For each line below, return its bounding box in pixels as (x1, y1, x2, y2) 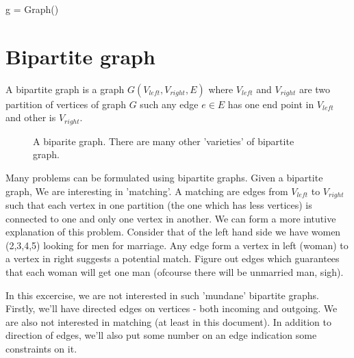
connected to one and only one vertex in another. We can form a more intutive (5, 211, 336, 225)
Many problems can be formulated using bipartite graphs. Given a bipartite (5, 170, 323, 184)
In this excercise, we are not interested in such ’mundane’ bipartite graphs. (5, 287, 319, 302)
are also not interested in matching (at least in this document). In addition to (5, 314, 331, 329)
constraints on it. (5, 341, 77, 355)
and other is (5, 110, 56, 125)
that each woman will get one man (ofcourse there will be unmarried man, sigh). (5, 264, 344, 279)
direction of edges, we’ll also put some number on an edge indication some (5, 328, 317, 342)
